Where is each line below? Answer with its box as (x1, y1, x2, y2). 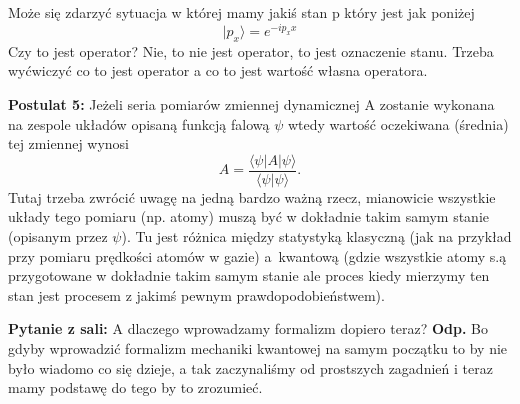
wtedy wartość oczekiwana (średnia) (287, 113, 509, 134)
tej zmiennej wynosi (8, 133, 130, 154)
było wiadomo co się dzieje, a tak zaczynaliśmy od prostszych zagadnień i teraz (8, 357, 493, 378)
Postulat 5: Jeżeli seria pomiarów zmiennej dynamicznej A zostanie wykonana (8, 94, 495, 115)
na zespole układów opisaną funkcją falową (8, 113, 270, 134)
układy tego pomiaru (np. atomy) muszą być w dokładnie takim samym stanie (8, 206, 489, 227)
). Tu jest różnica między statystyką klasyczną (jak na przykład (121, 226, 512, 247)
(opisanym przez (8, 226, 108, 247)
